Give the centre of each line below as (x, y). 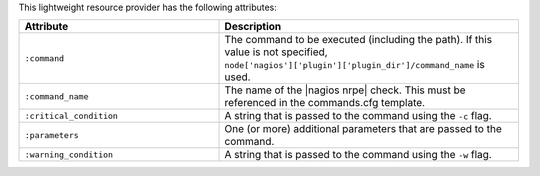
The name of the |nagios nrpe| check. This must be (345, 90)
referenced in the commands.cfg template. (324, 103)
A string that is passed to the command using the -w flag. (358, 155)
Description (253, 27)
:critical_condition (71, 115)
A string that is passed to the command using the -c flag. (358, 116)
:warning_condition (69, 154)
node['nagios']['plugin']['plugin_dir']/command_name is (354, 65)
